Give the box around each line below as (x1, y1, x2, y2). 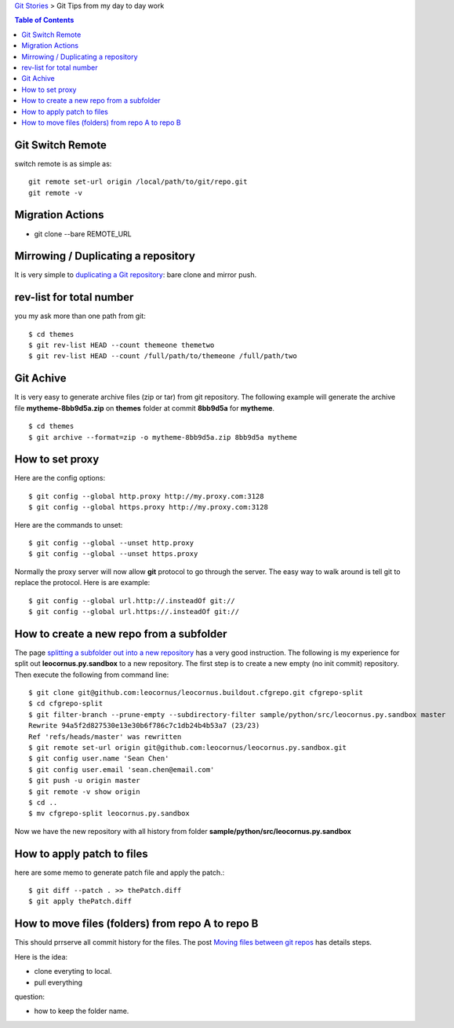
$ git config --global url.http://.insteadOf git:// (28, 596, 235, 605)
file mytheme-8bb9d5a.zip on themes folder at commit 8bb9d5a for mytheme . (14, 403, 274, 412)
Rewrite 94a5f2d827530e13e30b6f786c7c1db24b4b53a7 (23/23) (28, 721, 260, 730)
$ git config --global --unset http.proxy (28, 539, 194, 547)
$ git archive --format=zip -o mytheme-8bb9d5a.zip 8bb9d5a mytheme (28, 433, 297, 441)
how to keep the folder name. (34, 1006, 129, 1016)
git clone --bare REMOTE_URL (34, 229, 133, 239)
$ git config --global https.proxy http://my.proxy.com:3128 (28, 503, 268, 512)
